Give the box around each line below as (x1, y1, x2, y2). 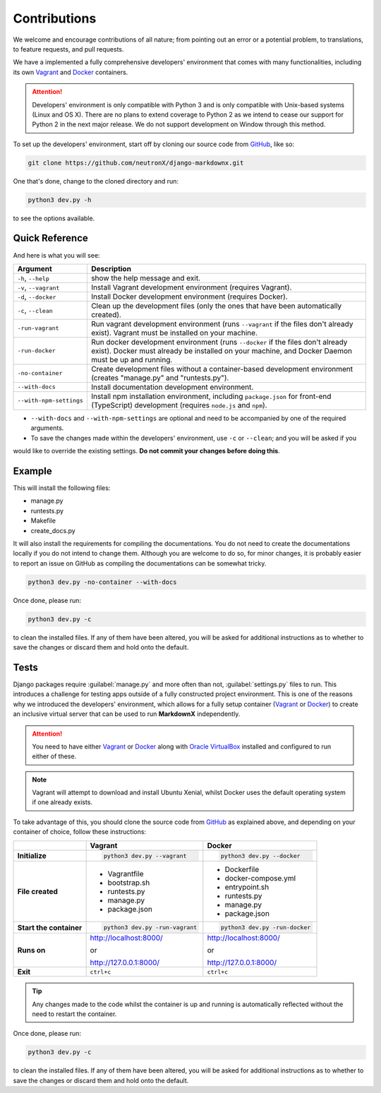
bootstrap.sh (107, 878, 150, 888)
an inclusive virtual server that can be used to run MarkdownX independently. (13, 710, 241, 718)
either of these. (32, 752, 77, 760)
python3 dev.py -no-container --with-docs (28, 578, 177, 586)
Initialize (17, 851, 47, 861)
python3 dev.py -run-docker (220, 924, 311, 931)
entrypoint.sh (224, 883, 270, 892)
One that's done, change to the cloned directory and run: (13, 177, 179, 185)
